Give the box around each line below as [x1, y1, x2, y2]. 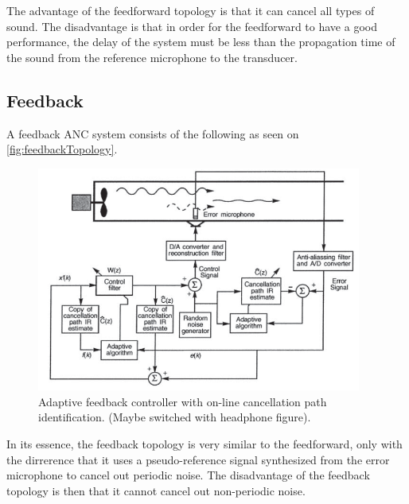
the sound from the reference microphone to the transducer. [6, 48, 298, 65]
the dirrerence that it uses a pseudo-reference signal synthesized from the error [6, 451, 390, 467]
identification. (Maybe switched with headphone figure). [38, 409, 311, 425]
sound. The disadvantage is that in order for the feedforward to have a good [6, 17, 377, 34]
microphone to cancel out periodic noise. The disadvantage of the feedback [6, 467, 370, 483]
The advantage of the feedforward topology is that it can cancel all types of [6, 2, 375, 18]
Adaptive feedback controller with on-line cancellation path [38, 393, 327, 409]
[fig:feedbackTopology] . [6, 141, 118, 157]
